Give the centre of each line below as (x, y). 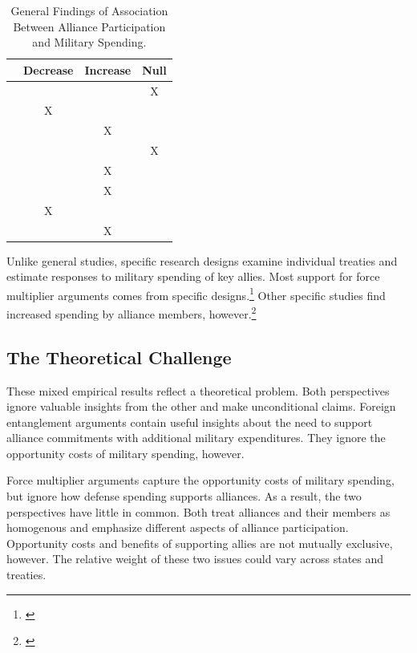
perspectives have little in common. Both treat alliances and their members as (198, 511)
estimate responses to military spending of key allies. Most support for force (193, 276)
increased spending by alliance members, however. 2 (132, 312)
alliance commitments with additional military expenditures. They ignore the (196, 438)
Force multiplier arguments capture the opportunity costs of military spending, (200, 480)
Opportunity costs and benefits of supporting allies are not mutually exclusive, (200, 543)
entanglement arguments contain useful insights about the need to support (190, 422)
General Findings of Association (89, 10)
